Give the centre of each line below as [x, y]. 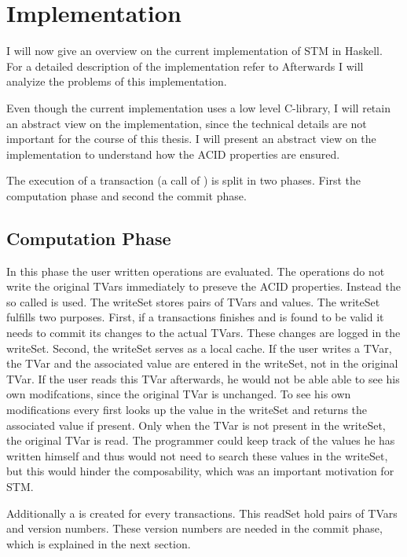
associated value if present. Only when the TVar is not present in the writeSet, [196, 425]
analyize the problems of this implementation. [117, 81]
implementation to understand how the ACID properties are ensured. [173, 154]
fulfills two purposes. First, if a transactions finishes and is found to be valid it [195, 317]
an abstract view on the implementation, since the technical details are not [187, 123]
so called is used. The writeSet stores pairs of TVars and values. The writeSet [193, 301]
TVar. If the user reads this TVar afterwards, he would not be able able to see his [203, 378]
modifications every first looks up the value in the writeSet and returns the [187, 410]
